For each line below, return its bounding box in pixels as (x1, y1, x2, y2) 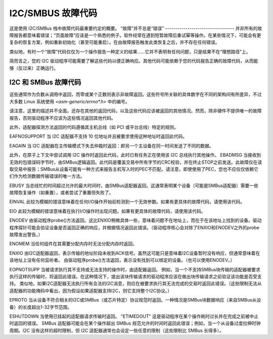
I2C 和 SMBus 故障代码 (9, 78, 81, 87)
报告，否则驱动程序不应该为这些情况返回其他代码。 (9, 115, 116, 121)
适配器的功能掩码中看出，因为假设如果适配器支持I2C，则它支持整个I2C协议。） (9, 287, 172, 294)
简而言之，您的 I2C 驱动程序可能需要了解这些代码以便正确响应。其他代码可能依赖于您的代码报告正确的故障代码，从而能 (9, 58, 258, 64)
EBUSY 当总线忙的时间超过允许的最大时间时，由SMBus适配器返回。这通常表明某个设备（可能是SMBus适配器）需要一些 (9, 182, 259, 188)
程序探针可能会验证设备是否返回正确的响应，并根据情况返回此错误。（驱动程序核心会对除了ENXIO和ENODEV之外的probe (9, 224, 260, 230)
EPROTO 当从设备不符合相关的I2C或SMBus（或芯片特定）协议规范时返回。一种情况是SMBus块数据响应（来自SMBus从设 (9, 297, 261, 303)
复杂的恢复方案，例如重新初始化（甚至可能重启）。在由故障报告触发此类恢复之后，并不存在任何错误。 (9, 39, 220, 45)
